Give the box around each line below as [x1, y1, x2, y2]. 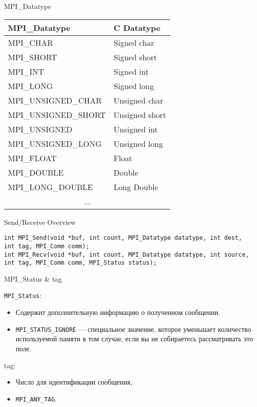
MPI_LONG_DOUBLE [8, 181, 93, 193]
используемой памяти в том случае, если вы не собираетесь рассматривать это [15, 333, 254, 344]
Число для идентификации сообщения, [15, 377, 132, 387]
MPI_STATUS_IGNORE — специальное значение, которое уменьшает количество [15, 323, 252, 334]
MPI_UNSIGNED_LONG [8, 137, 102, 149]
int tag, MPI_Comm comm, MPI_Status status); [4, 259, 157, 267]
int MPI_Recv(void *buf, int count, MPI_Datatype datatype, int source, [4, 251, 249, 258]
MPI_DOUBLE [8, 166, 64, 178]
